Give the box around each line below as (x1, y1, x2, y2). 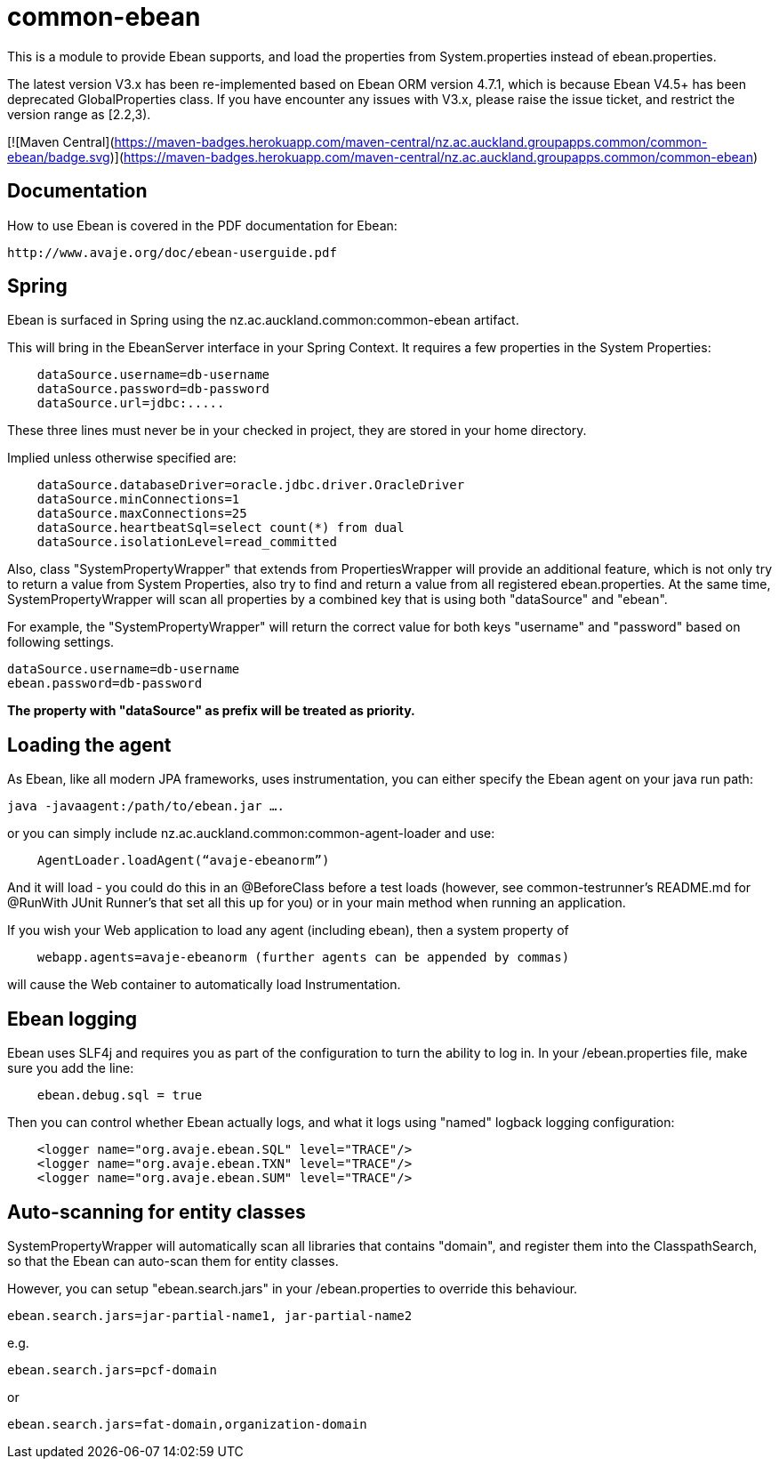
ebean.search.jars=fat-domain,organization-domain (7, 1416, 367, 1431)
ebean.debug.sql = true (36, 1088, 203, 1103)
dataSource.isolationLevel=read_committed (36, 535, 337, 550)
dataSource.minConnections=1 (36, 492, 240, 507)
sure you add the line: (7, 1060, 134, 1076)
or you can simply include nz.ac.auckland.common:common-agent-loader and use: (7, 826, 495, 842)
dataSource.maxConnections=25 (36, 506, 247, 521)
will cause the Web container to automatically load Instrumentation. (7, 977, 401, 993)
